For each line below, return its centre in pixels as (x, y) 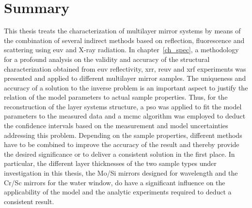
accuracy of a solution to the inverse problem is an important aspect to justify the (126, 87)
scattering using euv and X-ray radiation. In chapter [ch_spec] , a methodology (121, 50)
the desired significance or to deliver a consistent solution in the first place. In (119, 154)
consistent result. (29, 201)
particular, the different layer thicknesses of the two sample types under (110, 163)
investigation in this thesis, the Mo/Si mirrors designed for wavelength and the (121, 173)
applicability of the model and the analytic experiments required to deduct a (118, 192)
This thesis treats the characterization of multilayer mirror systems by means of (122, 31)
